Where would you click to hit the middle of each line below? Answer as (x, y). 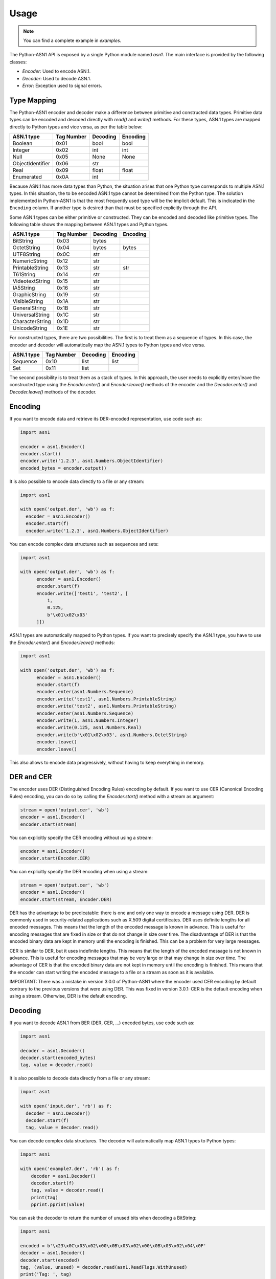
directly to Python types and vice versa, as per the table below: (76, 127)
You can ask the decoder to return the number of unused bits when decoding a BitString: (103, 1218)
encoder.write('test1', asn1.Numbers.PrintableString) (107, 699)
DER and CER (31, 777)
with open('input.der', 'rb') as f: (66, 1106)
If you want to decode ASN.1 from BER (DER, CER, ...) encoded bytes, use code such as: (102, 1023)
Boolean (22, 143)
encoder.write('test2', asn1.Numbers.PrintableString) (107, 706)
